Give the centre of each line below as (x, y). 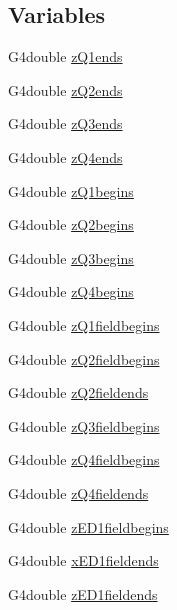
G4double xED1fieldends (83, 560)
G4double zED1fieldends (83, 593)
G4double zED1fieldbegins (88, 526)
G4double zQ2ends (65, 89)
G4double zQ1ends (65, 56)
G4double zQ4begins (71, 291)
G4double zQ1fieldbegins (84, 324)
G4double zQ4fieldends (78, 492)
